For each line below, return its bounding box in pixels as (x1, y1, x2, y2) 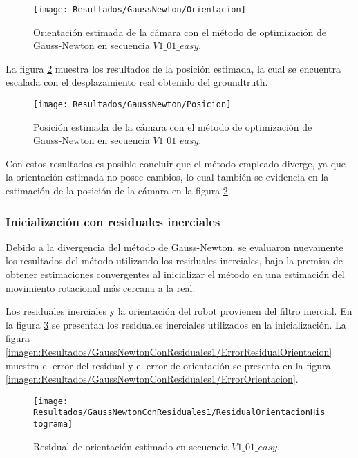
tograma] (33, 419, 73, 430)
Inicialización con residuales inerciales (6, 212, 220, 230)
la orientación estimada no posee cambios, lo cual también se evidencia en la (6, 170, 329, 184)
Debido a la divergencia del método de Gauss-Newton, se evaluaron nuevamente (6, 239, 343, 254)
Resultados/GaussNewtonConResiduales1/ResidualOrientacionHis (33, 407, 326, 418)
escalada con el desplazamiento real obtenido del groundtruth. (6, 75, 268, 89)
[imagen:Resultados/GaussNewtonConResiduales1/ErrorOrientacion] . (6, 372, 299, 386)
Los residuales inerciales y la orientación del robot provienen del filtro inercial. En (6, 304, 352, 318)
